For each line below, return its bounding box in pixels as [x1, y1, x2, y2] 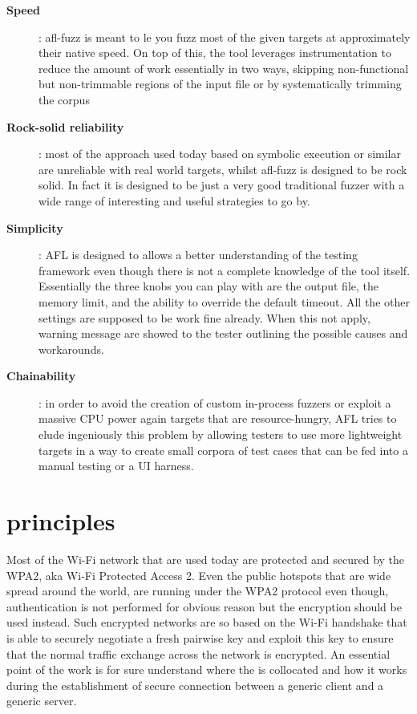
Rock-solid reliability [6, 118, 124, 135]
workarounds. [38, 340, 104, 357]
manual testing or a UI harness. [38, 457, 194, 474]
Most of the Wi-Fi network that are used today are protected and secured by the [6, 550, 405, 567]
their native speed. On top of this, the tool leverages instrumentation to [38, 44, 391, 61]
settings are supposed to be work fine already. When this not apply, [38, 309, 370, 326]
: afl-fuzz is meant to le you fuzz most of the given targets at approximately [38, 28, 411, 45]
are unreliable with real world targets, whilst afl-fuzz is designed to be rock [38, 160, 407, 177]
